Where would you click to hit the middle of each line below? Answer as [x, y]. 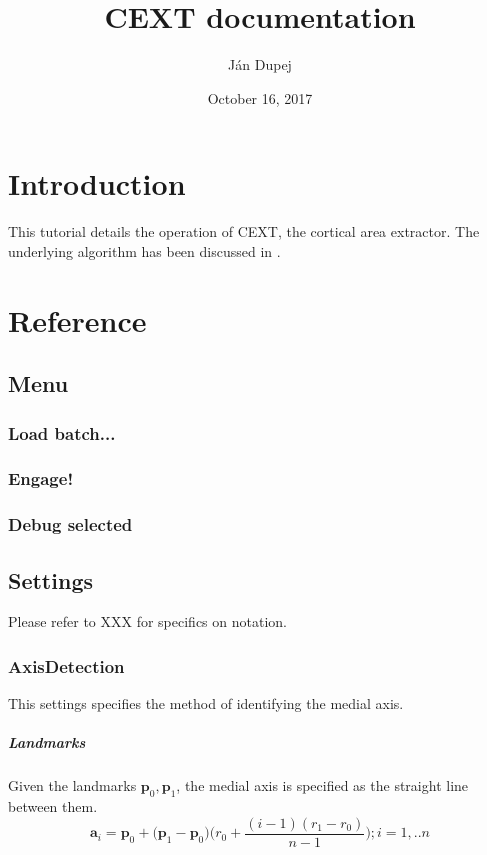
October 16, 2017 [260, 97]
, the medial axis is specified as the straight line [322, 785]
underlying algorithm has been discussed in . [144, 250]
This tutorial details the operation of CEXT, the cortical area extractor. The [244, 231]
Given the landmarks [72, 785]
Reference [77, 319]
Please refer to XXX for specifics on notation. [147, 621]
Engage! [41, 478]
